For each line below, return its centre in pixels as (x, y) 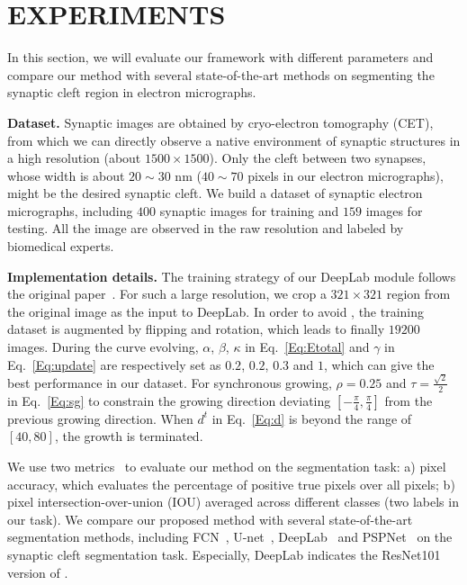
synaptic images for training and (249, 210)
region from (418, 294)
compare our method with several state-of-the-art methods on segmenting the (221, 74)
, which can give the (379, 364)
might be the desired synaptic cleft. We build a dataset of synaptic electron (215, 193)
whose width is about (66, 175)
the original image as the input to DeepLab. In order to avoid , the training (216, 311)
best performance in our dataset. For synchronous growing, (170, 382)
